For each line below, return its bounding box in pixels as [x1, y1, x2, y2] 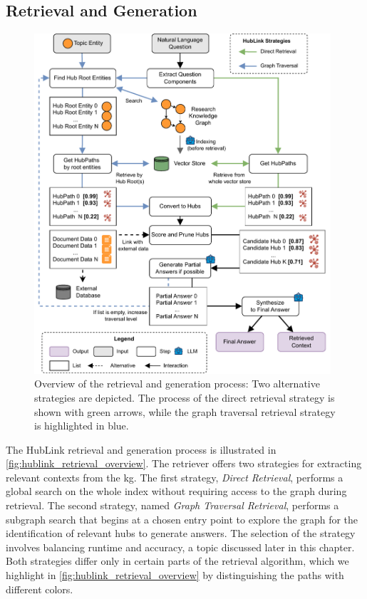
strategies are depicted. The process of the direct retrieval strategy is [34, 390, 335, 405]
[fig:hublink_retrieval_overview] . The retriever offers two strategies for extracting [6, 456, 362, 471]
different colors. [6, 581, 73, 596]
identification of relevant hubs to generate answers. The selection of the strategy [6, 526, 356, 541]
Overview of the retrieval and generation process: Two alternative [34, 376, 320, 391]
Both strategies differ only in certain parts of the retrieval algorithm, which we [6, 553, 349, 568]
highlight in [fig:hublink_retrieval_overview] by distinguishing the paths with [6, 568, 344, 583]
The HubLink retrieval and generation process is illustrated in [6, 442, 276, 457]
